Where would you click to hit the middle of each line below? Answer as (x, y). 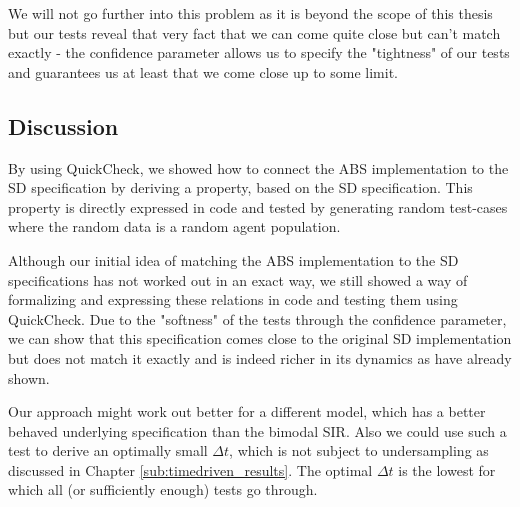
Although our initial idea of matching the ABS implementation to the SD (233, 259)
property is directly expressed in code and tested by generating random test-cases (258, 206)
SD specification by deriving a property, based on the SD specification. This (240, 187)
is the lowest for (447, 469)
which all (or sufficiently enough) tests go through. (163, 489)
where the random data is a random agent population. (174, 226)
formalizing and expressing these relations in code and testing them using (233, 299)
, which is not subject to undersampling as (359, 450)
